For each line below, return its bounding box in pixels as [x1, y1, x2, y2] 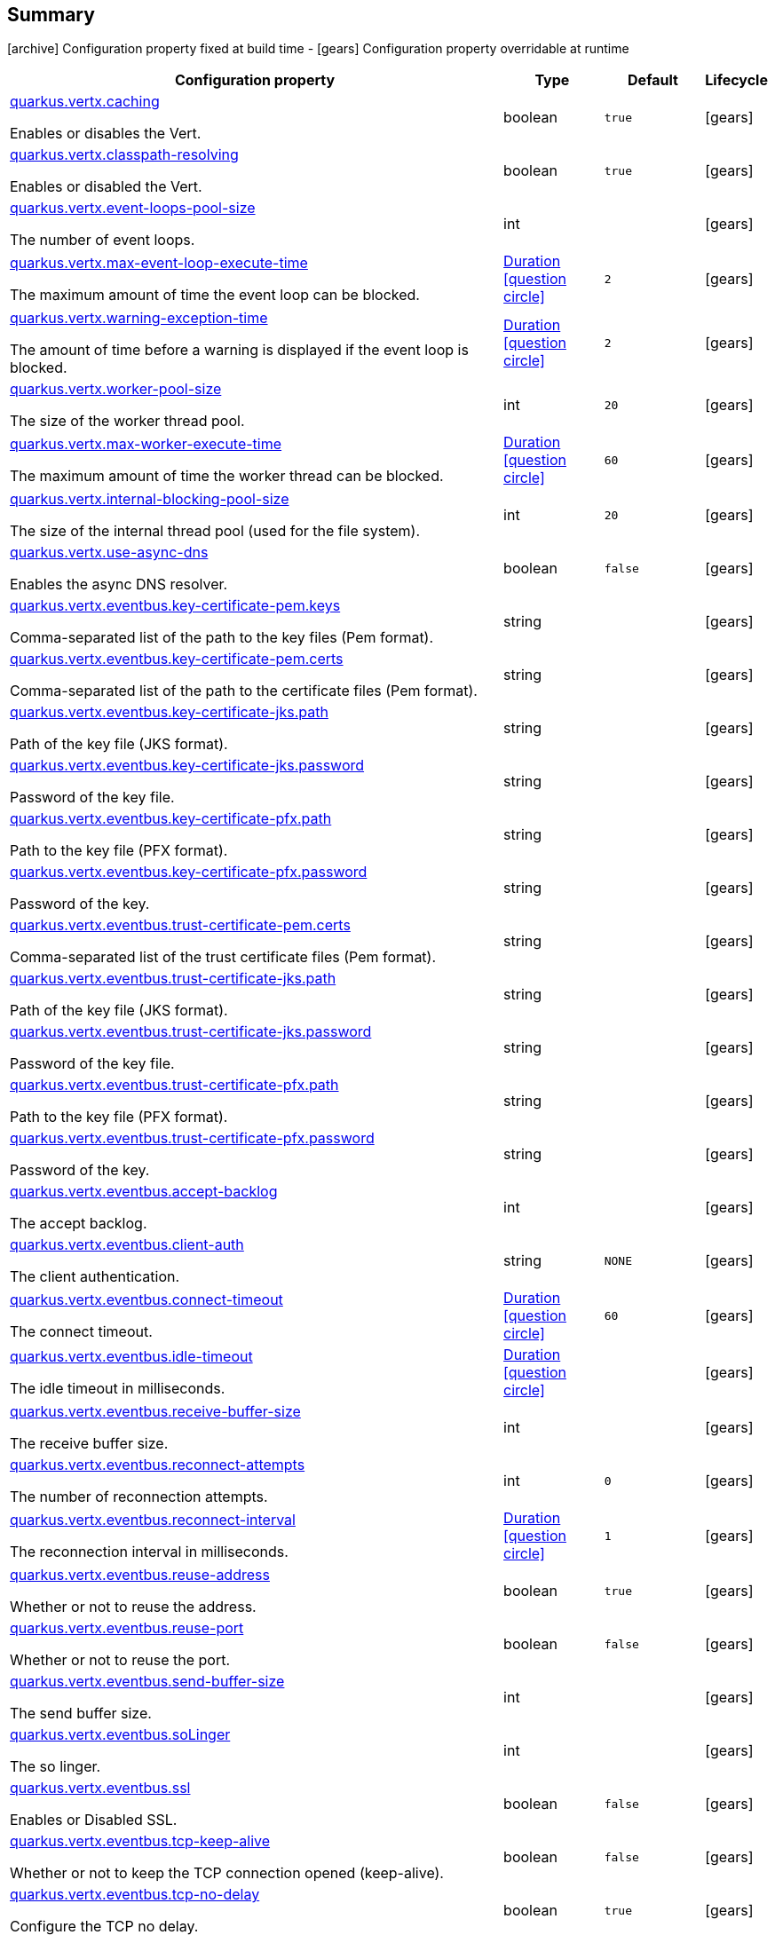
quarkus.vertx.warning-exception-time [10, 309, 268, 328]
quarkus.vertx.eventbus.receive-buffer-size [10, 1402, 301, 1421]
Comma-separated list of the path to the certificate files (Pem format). [10, 682, 478, 700]
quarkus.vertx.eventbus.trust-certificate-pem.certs [10, 916, 351, 935]
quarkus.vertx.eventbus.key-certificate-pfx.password [10, 863, 368, 881]
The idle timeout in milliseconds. [10, 1379, 225, 1398]
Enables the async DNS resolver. [10, 575, 228, 594]
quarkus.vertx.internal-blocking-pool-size [10, 490, 289, 509]
